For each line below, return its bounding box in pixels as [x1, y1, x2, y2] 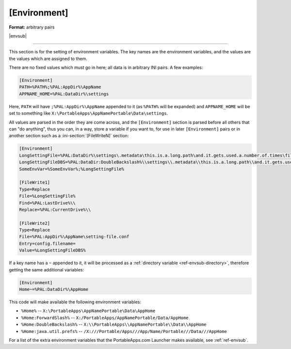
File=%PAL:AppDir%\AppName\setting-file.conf [19, 234, 129, 239]
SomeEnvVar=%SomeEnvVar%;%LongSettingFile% [19, 166, 125, 172]
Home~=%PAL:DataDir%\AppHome [19, 286, 89, 292]
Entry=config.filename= [19, 240, 76, 246]
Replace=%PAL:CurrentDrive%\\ [19, 206, 91, 212]
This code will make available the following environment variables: [9, 299, 142, 305]
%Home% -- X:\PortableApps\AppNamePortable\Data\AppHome [21, 308, 156, 314]
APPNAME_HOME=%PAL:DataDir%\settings [19, 91, 109, 96]
